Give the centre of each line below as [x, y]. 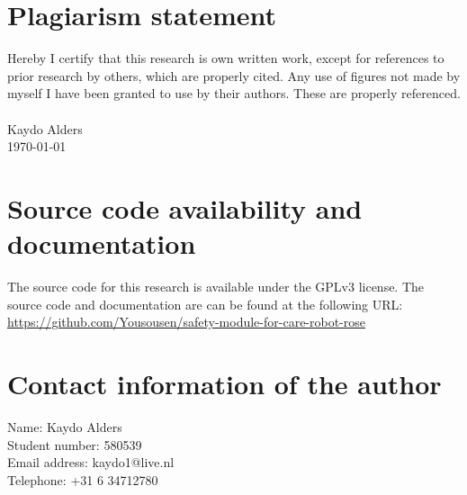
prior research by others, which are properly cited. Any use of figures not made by [234, 75]
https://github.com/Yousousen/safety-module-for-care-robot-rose [187, 322]
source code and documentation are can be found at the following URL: [205, 304]
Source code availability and [185, 207]
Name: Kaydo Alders [65, 426]
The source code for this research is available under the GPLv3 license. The [216, 286]
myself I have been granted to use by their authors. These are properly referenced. [234, 93]
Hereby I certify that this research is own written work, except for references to [226, 58]
